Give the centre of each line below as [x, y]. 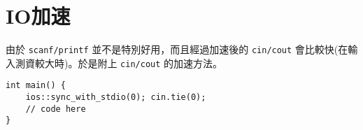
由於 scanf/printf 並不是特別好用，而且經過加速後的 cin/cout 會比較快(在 [177, 49]
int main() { [36, 86]
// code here [56, 109]
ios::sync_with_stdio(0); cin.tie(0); [116, 97]
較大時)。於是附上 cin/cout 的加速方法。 [129, 63]
